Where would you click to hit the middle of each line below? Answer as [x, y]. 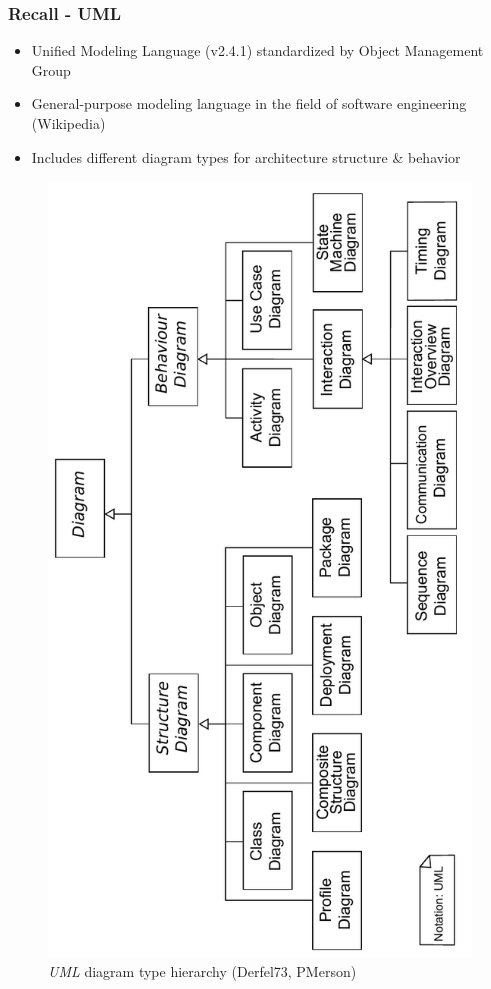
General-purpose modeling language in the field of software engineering [249, 103]
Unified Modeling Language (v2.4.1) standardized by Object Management [257, 50]
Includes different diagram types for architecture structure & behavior [246, 156]
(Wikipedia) [68, 123]
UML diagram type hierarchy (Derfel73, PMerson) [202, 971]
